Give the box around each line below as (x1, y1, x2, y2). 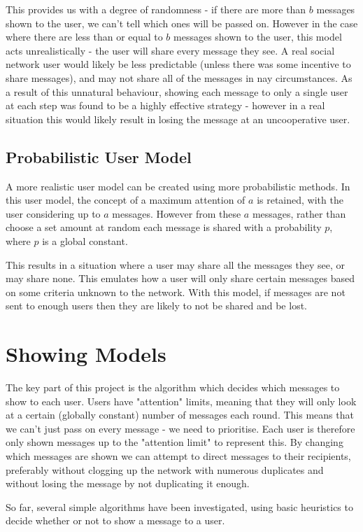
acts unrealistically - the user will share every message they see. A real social (6, 43, 335, 57)
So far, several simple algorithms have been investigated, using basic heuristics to (6, 499, 353, 514)
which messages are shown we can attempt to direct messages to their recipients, (6, 448, 351, 463)
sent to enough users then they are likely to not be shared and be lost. (6, 298, 307, 313)
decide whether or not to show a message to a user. (6, 513, 225, 528)
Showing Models (6, 339, 166, 368)
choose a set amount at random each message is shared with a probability (6, 220, 322, 234)
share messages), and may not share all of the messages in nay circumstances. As (6, 70, 353, 85)
